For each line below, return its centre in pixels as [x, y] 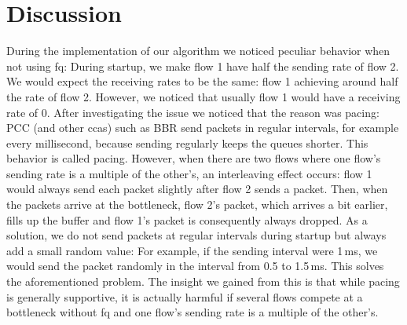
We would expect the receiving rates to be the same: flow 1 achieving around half [202, 81]
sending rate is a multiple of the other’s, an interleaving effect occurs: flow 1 [189, 173]
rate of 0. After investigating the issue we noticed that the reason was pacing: [193, 112]
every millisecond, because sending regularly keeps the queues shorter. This [187, 142]
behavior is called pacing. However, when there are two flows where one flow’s [194, 158]
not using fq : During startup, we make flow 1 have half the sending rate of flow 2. [203, 66]
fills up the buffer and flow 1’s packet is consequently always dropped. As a [187, 219]
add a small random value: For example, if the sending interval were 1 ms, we [192, 250]
